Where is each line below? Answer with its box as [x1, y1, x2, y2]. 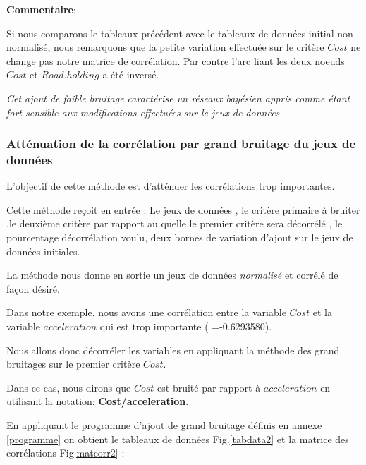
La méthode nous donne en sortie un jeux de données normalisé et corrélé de [6, 267, 338, 282]
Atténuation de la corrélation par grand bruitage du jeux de [6, 135, 355, 152]
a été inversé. [102, 67, 159, 82]
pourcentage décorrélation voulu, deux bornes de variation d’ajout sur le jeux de [6, 230, 353, 245]
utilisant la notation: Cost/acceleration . [6, 394, 189, 409]
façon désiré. [6, 281, 60, 296]
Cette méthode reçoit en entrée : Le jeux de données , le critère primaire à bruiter [6, 202, 360, 217]
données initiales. [6, 243, 80, 258]
